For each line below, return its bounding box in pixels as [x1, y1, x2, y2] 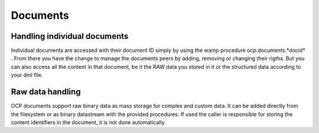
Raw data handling [11, 87, 81, 97]
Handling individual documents [11, 31, 129, 41]
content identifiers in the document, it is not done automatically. [11, 118, 167, 126]
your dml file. [11, 71, 43, 79]
